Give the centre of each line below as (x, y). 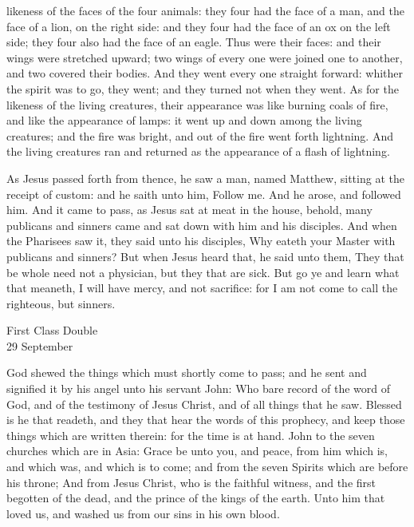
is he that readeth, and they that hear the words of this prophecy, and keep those (206, 420)
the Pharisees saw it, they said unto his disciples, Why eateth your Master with (201, 241)
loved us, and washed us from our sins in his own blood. (143, 513)
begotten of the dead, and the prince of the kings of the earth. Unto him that (196, 498)
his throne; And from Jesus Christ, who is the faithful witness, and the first (191, 482)
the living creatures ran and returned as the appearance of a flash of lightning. (198, 151)
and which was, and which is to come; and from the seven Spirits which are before (207, 467)
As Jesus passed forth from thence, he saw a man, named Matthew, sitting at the (205, 178)
